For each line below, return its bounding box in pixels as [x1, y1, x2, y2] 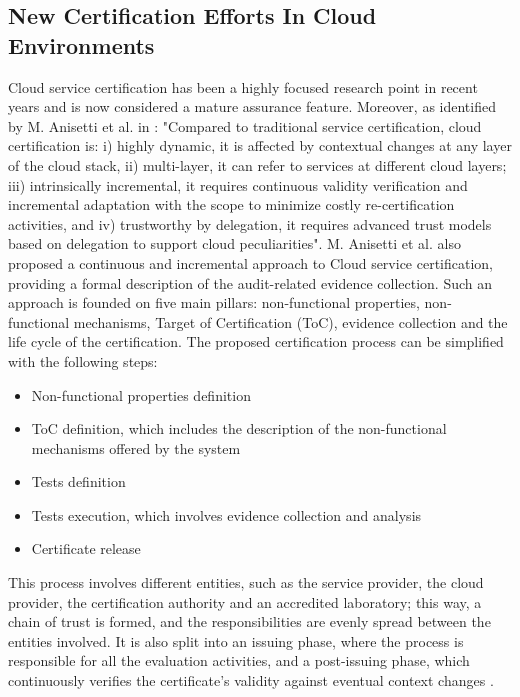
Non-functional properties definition [31, 384, 251, 405]
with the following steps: [8, 350, 158, 371]
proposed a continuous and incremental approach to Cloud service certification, [8, 252, 493, 273]
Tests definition [31, 471, 126, 492]
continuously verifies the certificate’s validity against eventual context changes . [8, 670, 494, 691]
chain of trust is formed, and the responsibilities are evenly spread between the [8, 611, 491, 632]
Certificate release [31, 538, 141, 559]
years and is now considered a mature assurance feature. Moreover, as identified [8, 96, 496, 117]
